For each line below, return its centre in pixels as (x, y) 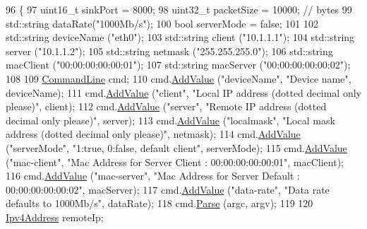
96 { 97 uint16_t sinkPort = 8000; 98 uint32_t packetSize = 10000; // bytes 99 (179, 9)
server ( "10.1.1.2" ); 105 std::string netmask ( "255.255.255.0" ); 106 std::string (169, 51)
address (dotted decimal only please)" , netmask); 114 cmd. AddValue (153, 134)
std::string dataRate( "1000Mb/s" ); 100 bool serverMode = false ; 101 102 (162, 23)
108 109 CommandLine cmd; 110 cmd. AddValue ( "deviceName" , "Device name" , (179, 78)
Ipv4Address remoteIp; (55, 217)
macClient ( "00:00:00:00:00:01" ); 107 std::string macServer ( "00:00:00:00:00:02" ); (178, 65)
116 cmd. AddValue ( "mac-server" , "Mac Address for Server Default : (153, 176)
